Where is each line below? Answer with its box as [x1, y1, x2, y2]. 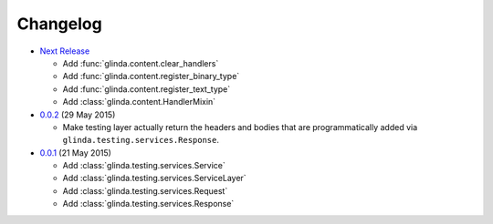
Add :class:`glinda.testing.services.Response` [62, 199, 235, 209]
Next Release [39, 46, 90, 56]
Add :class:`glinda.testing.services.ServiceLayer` [62, 173, 246, 184]
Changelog [16, 14, 102, 34]
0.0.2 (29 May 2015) [39, 109, 116, 120]
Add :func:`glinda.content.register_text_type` [62, 83, 231, 95]
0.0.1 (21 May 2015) [39, 147, 111, 158]
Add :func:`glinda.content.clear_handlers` [62, 57, 219, 68]
